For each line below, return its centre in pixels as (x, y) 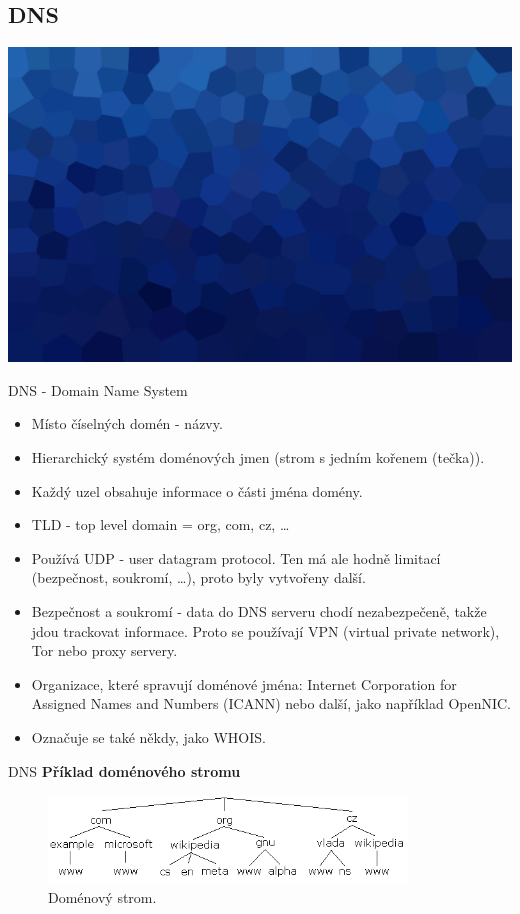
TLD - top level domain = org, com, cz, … (160, 524)
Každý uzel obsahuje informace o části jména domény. (197, 490)
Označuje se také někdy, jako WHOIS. (148, 736)
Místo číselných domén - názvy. (127, 423)
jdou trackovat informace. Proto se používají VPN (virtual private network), (265, 630)
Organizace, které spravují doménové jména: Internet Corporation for (244, 683)
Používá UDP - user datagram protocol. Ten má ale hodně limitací (236, 557)
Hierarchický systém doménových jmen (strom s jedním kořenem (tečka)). (258, 456)
